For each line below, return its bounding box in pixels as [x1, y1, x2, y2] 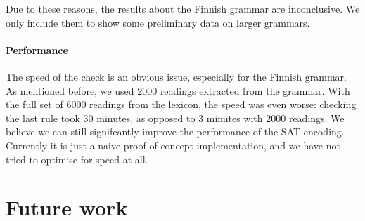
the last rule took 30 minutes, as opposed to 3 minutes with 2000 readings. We [6, 110, 345, 125]
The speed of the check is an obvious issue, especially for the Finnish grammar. [6, 69, 347, 83]
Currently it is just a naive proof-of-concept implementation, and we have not [6, 138, 340, 152]
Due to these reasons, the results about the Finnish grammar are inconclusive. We [6, 1, 360, 15]
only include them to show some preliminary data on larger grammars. [6, 15, 310, 29]
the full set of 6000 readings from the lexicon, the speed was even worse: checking [6, 97, 357, 112]
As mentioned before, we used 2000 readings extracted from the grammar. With [6, 83, 350, 98]
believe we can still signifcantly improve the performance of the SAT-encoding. [6, 124, 345, 139]
